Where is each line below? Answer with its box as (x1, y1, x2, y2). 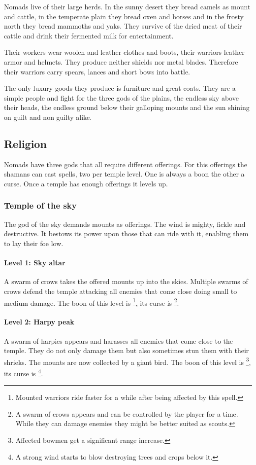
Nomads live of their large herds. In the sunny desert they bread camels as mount (4, 1, 251, 11)
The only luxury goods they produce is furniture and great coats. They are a (4, 83, 236, 93)
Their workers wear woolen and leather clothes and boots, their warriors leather (4, 47, 245, 57)
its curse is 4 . (4, 366, 43, 378)
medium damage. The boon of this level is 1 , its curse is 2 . (4, 296, 179, 308)
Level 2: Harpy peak (4, 317, 74, 327)
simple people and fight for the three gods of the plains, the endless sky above (4, 92, 239, 103)
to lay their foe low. (4, 238, 64, 248)
